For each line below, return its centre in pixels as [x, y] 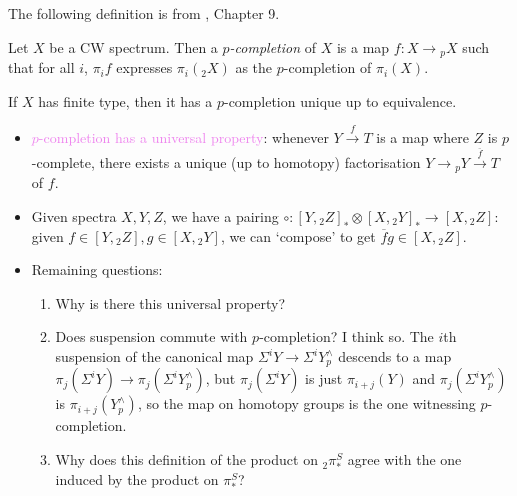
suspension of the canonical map [154, 356]
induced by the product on [137, 479]
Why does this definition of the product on [186, 459]
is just [324, 378]
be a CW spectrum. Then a [133, 46]
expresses [144, 67]
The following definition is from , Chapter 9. [144, 13]
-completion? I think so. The [346, 336]
